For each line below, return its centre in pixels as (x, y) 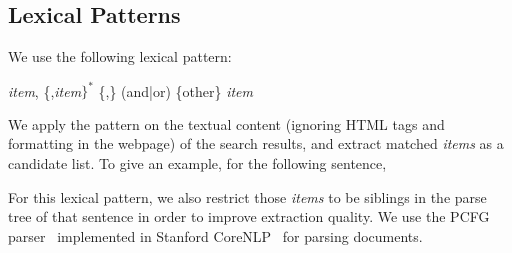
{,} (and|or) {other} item (175, 90)
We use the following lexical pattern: (120, 56)
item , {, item (45, 90)
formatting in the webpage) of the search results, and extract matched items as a (256, 143)
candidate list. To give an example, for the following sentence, (197, 163)
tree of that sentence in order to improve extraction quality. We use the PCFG (249, 216)
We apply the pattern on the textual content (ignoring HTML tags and (226, 123)
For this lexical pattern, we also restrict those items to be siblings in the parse (247, 196)
